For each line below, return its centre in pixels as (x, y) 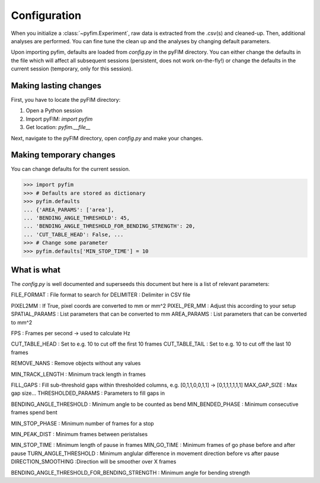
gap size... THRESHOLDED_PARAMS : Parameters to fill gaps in (88, 393)
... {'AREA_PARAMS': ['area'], (69, 210)
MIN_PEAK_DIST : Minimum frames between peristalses (79, 434)
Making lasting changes (56, 86)
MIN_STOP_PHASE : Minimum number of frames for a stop (82, 423)
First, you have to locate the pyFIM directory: (66, 100)
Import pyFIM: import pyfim (59, 119)
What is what (36, 270)
